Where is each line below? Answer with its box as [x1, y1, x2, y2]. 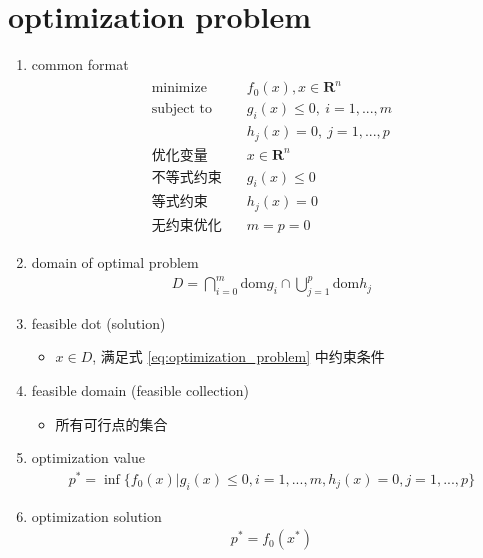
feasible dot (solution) [31, 312, 166, 333]
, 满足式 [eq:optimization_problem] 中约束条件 [92, 346, 385, 367]
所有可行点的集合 [55, 413, 168, 434]
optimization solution [31, 505, 162, 526]
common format [31, 54, 129, 75]
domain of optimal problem [31, 251, 199, 272]
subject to [151, 102, 212, 117]
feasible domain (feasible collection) [31, 380, 249, 401]
